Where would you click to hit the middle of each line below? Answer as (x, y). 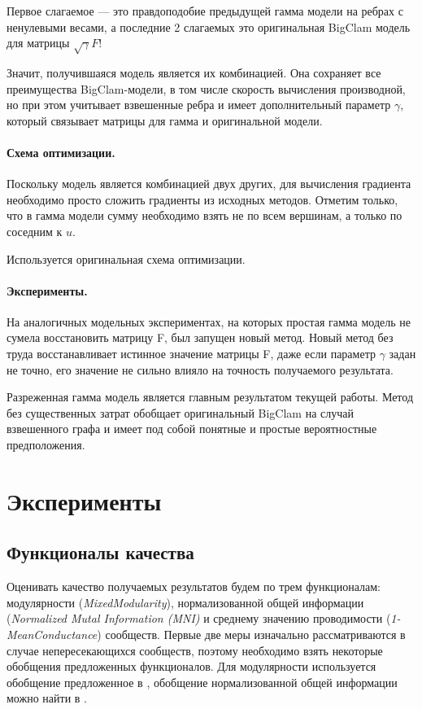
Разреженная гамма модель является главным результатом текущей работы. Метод (210, 397)
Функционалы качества (100, 552)
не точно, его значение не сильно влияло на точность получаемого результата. (200, 369)
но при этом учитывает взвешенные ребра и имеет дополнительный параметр (199, 105)
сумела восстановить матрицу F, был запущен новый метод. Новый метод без (200, 337)
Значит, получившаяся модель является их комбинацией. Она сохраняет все (194, 72)
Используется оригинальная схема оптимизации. (126, 258)
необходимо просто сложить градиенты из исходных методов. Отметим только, (202, 199)
